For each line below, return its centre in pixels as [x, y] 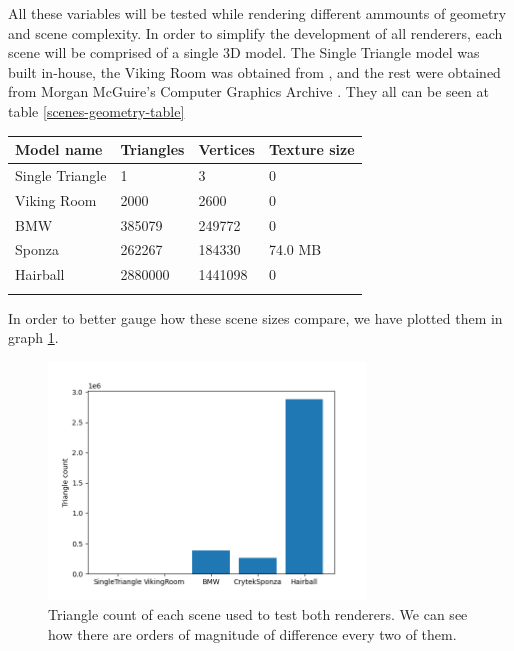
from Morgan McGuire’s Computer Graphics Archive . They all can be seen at [248, 91]
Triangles [152, 149]
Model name [59, 149]
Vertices [226, 149]
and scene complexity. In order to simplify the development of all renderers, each [255, 32]
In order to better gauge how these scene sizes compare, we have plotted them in [255, 317]
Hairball [40, 274]
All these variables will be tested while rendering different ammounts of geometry [257, 13]
